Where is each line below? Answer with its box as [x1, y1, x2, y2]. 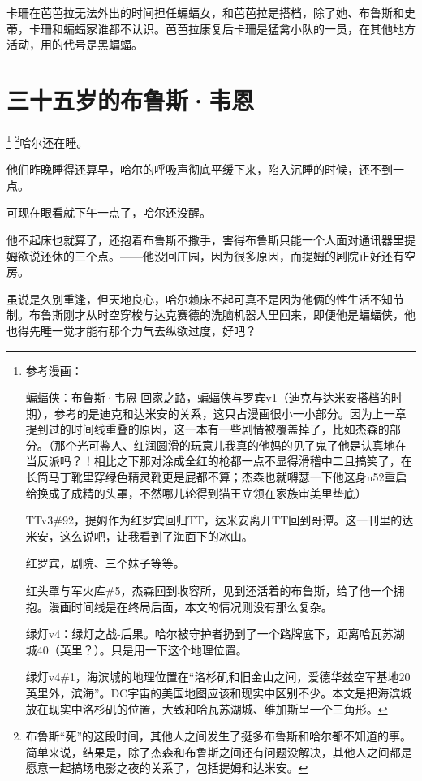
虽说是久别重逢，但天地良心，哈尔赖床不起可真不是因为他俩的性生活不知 [6, 290, 393, 307]
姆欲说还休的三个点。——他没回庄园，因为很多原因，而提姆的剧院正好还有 [6, 247, 404, 264]
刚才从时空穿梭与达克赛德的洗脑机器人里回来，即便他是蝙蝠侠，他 [62, 306, 416, 323]
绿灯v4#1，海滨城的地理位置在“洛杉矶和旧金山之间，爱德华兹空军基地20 [25, 668, 411, 685]
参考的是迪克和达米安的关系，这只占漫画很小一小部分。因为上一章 [54, 404, 407, 421]
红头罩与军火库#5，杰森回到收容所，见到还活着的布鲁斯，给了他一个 [25, 582, 394, 599]
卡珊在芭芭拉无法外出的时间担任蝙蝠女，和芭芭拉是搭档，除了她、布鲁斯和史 [6, 4, 416, 20]
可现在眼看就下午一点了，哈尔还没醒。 [6, 204, 211, 221]
